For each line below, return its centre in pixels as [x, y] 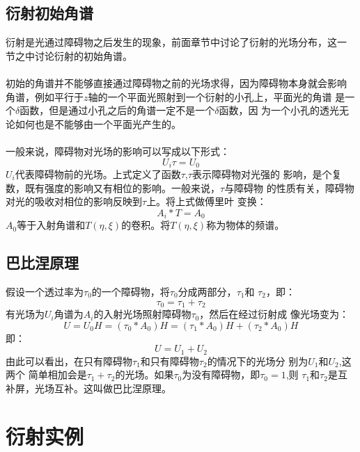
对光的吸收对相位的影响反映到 [74, 201]
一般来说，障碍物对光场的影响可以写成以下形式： [118, 151]
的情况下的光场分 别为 [258, 361]
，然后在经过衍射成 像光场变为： [274, 314]
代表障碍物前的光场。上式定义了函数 [98, 174]
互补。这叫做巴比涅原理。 [112, 388]
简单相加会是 [57, 374]
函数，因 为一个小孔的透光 [279, 110]
